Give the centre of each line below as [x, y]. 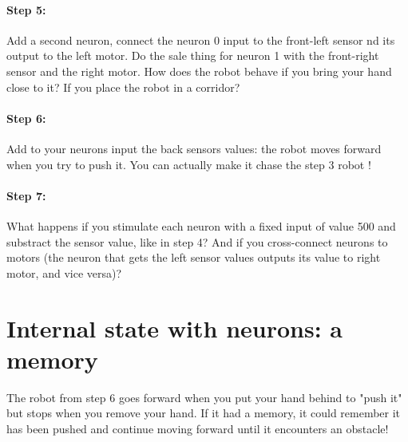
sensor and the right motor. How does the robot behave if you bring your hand [199, 71]
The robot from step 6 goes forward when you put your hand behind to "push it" [204, 397]
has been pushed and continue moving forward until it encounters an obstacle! [198, 428]
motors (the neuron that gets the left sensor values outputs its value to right [194, 257]
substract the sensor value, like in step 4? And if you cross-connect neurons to [197, 241]
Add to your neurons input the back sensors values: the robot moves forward [194, 148]
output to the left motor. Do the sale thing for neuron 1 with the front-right [193, 55]
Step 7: [26, 195]
